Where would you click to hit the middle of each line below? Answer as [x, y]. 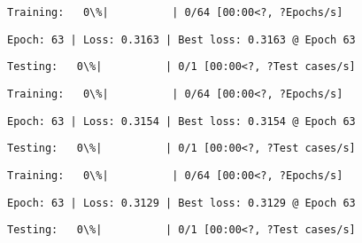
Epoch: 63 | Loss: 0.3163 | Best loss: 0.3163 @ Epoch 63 [181, 39]
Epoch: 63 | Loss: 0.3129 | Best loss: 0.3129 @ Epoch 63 [181, 203]
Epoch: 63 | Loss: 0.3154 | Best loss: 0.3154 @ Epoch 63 [181, 121]
